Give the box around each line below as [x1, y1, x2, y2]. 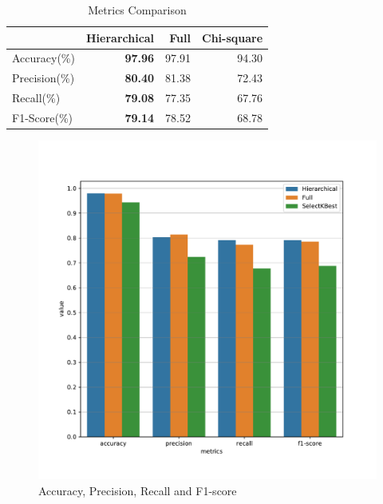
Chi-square [202, 29, 263, 46]
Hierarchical [85, 29, 155, 46]
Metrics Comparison [88, 2, 187, 18]
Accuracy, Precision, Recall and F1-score [38, 482, 237, 498]
